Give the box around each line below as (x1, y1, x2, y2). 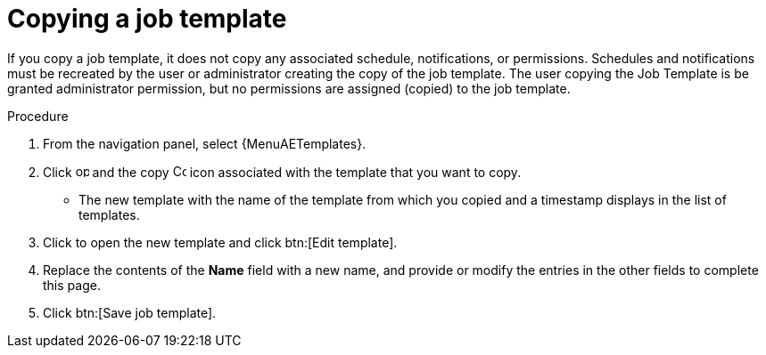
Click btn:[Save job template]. (43, 304, 217, 320)
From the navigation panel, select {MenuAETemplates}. (43, 135, 367, 151)
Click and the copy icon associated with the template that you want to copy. (43, 164, 522, 180)
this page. (43, 277, 101, 293)
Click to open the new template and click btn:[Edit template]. (43, 234, 398, 250)
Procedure (7, 108, 69, 124)
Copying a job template (7, 4, 287, 34)
